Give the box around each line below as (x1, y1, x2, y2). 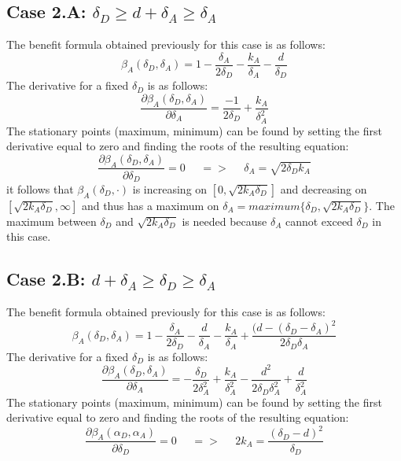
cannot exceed (285, 212, 353, 229)
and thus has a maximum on (81, 197, 219, 213)
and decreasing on (280, 181, 367, 197)
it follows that (6, 181, 74, 197)
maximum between (6, 212, 97, 229)
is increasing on (132, 181, 208, 197)
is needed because (182, 212, 267, 229)
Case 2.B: (6, 267, 86, 291)
